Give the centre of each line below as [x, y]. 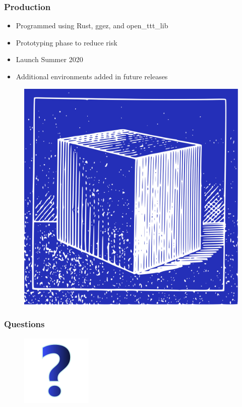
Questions [24, 324]
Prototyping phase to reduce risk [67, 42]
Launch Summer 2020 [49, 59]
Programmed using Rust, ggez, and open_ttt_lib [92, 26]
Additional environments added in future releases [92, 76]
